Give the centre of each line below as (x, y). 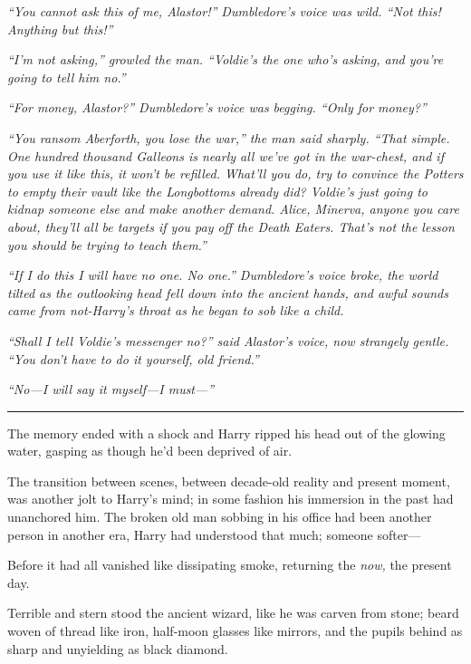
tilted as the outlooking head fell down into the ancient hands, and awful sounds (228, 292)
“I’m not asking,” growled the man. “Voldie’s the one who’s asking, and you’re (226, 59)
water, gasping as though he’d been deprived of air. (150, 451)
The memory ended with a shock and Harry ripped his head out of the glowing (226, 433)
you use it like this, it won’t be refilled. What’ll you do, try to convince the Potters (235, 173)
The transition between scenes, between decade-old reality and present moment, (229, 481)
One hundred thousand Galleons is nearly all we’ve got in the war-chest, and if (226, 155)
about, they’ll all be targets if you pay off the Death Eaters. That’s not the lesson (231, 226)
